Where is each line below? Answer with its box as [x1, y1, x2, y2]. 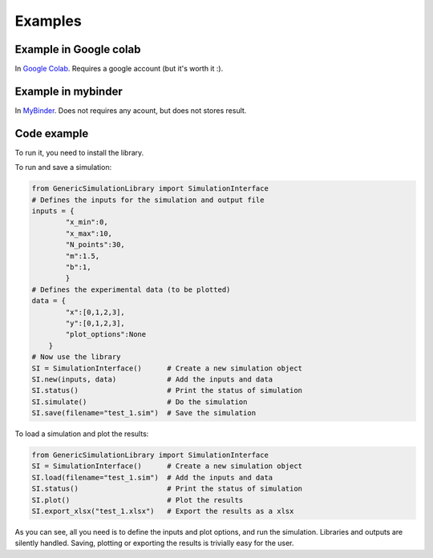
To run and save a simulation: [14, 163, 112, 172]
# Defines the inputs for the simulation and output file [31, 195, 265, 204]
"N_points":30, [65, 241, 126, 249]
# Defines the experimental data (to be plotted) [31, 285, 231, 294]
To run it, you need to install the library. [14, 148, 144, 157]
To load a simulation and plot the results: [14, 429, 149, 439]
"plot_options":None [65, 330, 147, 339]
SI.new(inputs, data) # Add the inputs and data [31, 374, 273, 384]
